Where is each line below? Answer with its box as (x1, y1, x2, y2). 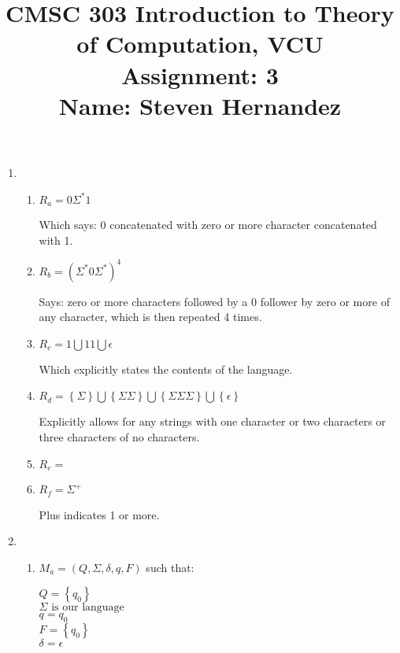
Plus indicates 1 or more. (39, 506, 160, 522)
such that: (146, 559, 194, 575)
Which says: (39, 216, 97, 232)
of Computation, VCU (76, 28, 324, 60)
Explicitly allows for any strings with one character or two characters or (39, 413, 386, 430)
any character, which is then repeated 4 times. (39, 308, 262, 325)
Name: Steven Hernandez (58, 89, 342, 121)
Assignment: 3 (121, 58, 279, 90)
